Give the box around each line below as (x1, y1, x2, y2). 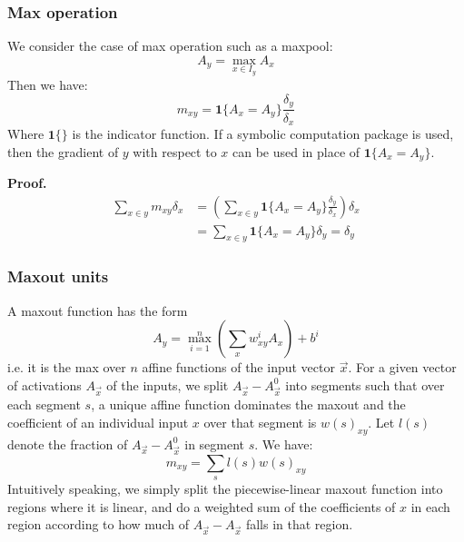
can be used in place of (232, 142, 360, 161)
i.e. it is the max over (7, 358, 126, 377)
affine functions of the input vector (142, 358, 335, 377)
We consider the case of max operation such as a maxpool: (7, 36, 333, 55)
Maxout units (7, 265, 109, 288)
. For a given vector (348, 358, 457, 377)
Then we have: (7, 75, 88, 94)
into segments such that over (285, 375, 445, 394)
